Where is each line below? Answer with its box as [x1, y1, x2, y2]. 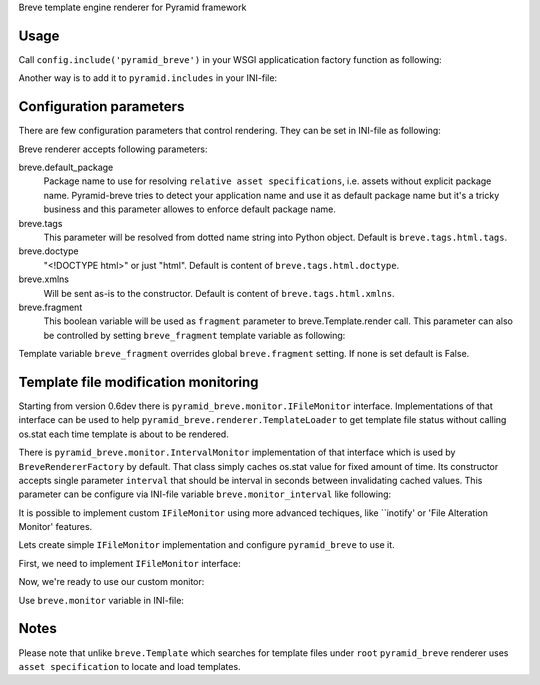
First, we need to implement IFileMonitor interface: [18, 557, 241, 569]
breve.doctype [18, 245, 79, 257]
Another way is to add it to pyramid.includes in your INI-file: [18, 72, 278, 84]
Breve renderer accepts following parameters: [18, 143, 208, 155]
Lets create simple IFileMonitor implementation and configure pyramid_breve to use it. [18, 539, 395, 551]
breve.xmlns [18, 273, 70, 285]
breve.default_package [18, 161, 114, 173]
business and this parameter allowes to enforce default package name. [43, 203, 337, 215]
